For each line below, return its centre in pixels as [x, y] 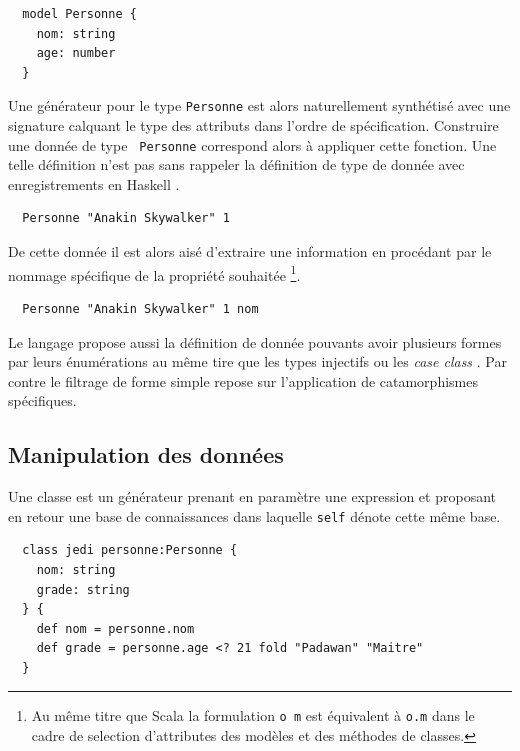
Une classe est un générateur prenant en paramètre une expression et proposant [252, 496]
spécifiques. [42, 400]
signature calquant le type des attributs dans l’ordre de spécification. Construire [253, 125]
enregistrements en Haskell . [94, 183]
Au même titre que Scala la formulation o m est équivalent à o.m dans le [253, 715]
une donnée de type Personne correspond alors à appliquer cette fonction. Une [252, 144]
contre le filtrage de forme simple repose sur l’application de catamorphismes [243, 380]
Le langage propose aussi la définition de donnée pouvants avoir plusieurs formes [255, 341]
